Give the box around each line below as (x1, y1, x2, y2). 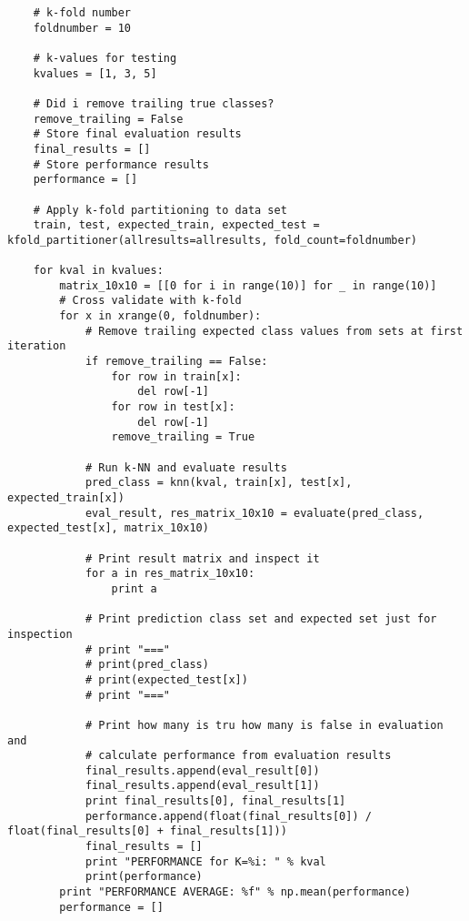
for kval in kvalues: (33, 264, 164, 278)
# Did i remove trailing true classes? (33, 96, 274, 110)
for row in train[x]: (111, 369, 242, 383)
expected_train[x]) (7, 491, 125, 504)
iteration (7, 339, 66, 353)
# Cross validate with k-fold (59, 294, 242, 308)
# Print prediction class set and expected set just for (85, 612, 437, 626)
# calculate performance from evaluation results (85, 749, 392, 763)
